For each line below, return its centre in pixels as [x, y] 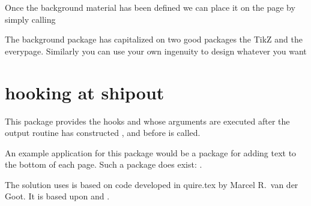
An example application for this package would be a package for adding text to [151, 152]
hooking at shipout [85, 92]
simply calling [30, 19]
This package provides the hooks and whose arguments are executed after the [147, 121]
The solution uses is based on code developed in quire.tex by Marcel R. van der [152, 184]
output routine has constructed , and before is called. [103, 133]
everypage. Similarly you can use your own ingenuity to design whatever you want [156, 51]
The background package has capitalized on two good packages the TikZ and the [154, 39]
